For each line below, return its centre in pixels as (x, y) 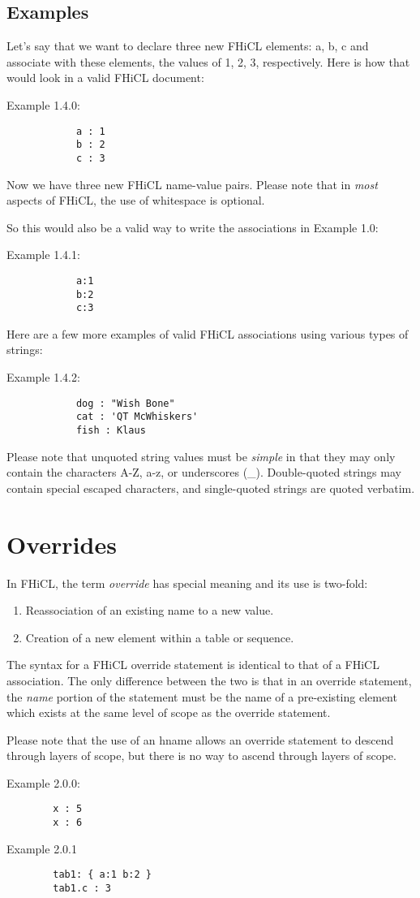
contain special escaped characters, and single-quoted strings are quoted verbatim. (211, 488)
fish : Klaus (111, 430)
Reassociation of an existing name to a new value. (150, 610)
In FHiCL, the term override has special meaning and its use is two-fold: (187, 583)
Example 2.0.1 (42, 848)
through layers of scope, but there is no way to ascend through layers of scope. (201, 756)
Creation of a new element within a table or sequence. (160, 637)
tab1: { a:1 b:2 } (102, 875)
